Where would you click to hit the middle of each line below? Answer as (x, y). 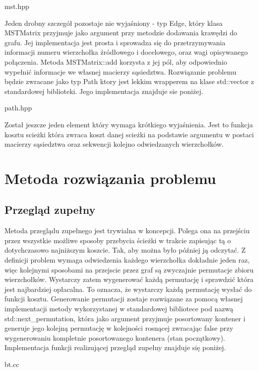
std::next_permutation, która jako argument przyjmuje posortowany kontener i (125, 318)
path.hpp (18, 108)
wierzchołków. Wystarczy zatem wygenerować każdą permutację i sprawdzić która (129, 279)
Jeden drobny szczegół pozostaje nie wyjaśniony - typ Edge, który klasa (114, 23)
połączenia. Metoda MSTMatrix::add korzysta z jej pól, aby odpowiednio (116, 61)
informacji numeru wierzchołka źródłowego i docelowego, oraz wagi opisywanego (126, 52)
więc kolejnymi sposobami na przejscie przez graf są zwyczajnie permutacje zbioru (129, 269)
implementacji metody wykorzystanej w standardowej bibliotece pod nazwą (119, 309)
